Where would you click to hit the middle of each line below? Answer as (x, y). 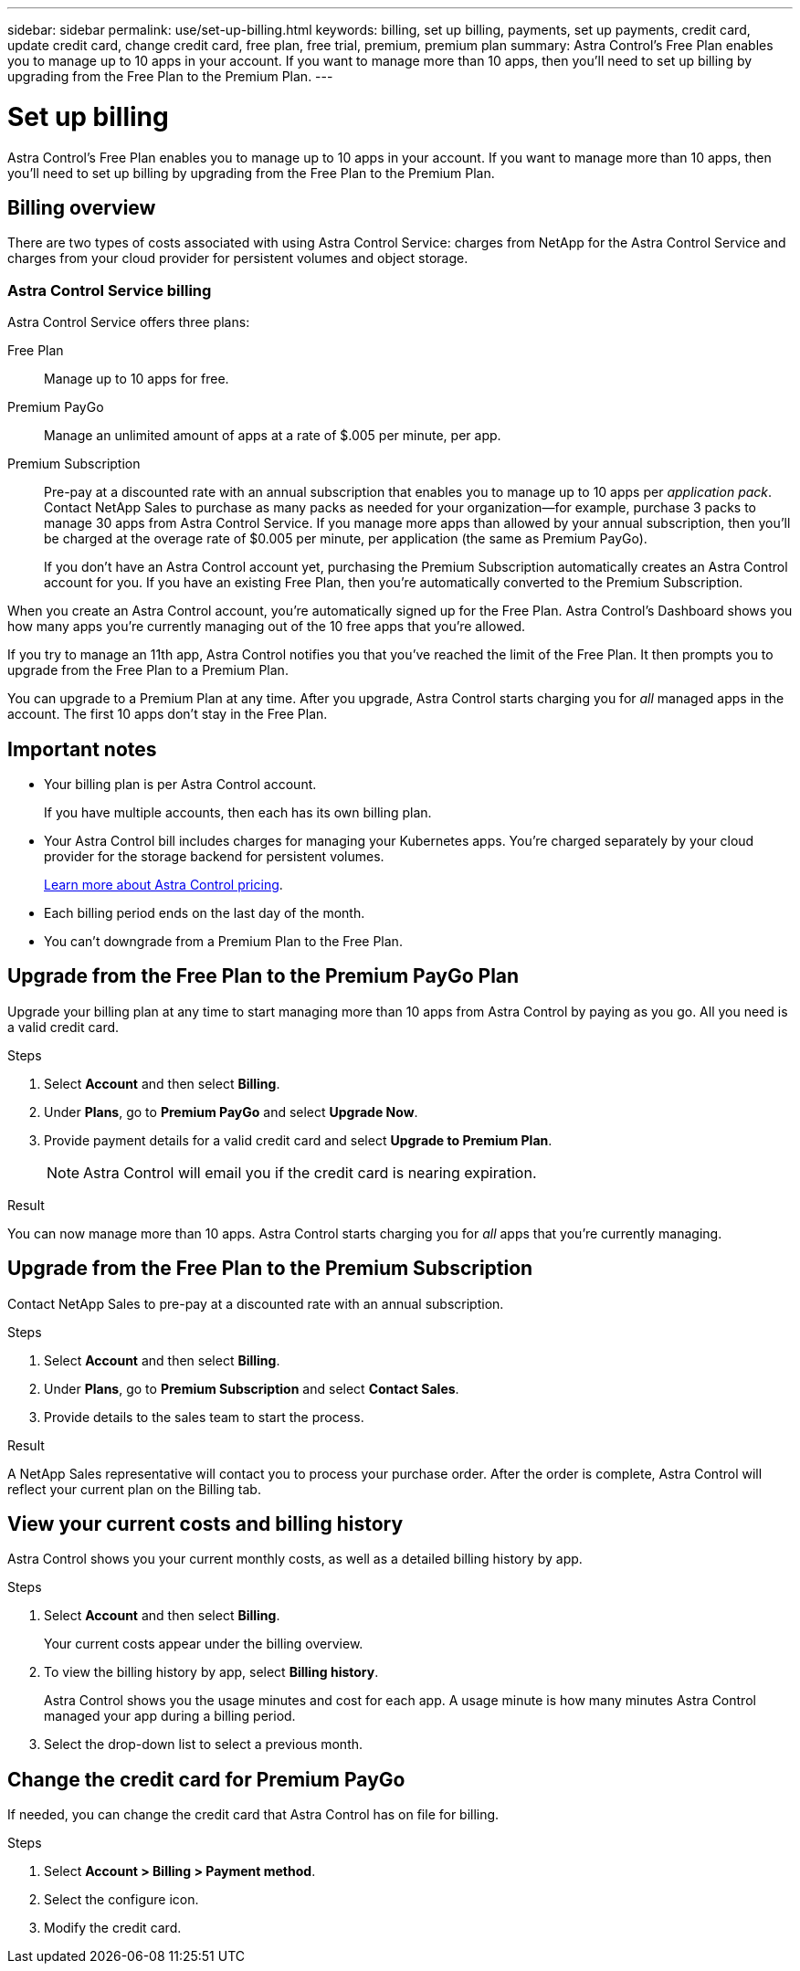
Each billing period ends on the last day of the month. (205, 912)
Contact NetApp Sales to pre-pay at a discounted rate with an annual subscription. (256, 1303)
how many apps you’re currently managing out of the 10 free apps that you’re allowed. (267, 627)
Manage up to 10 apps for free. (137, 379)
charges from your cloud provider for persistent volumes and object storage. (238, 258)
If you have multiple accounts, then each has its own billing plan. (238, 812)
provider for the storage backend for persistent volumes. (214, 856)
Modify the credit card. (113, 1928)
